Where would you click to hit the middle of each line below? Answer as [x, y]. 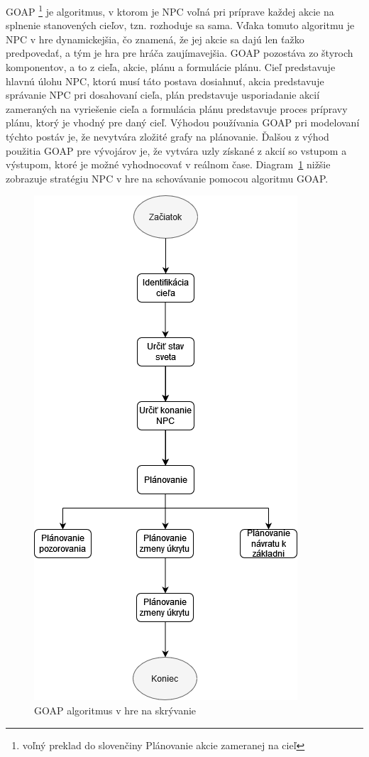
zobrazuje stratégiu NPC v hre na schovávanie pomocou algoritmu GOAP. [167, 178]
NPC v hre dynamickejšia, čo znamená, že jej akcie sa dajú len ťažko [155, 39]
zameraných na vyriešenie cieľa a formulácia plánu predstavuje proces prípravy [177, 108]
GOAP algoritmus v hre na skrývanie [115, 710]
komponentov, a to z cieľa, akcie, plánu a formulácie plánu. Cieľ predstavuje [171, 67]
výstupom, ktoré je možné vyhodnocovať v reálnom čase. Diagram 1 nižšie [168, 164]
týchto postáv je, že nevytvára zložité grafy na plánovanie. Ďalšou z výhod [167, 136]
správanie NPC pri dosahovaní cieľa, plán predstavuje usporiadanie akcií [163, 95]
